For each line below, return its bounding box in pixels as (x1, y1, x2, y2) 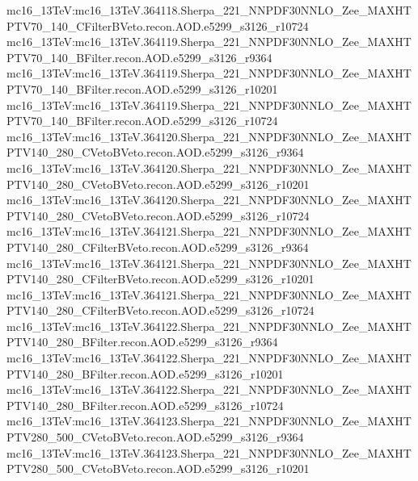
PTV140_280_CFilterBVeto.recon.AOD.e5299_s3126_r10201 (6, 270, 315, 287)
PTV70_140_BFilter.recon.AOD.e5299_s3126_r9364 (6, 48, 272, 65)
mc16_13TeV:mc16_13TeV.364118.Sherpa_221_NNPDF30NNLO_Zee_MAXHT (6, 2, 412, 18)
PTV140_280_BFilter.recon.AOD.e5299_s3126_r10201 (6, 365, 284, 382)
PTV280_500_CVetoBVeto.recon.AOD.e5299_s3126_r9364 (6, 429, 304, 445)
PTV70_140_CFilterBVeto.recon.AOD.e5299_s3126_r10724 (6, 17, 309, 34)
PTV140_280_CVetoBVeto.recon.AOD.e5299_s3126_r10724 (6, 207, 310, 224)
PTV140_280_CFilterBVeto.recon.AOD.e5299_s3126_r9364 (6, 238, 309, 255)
